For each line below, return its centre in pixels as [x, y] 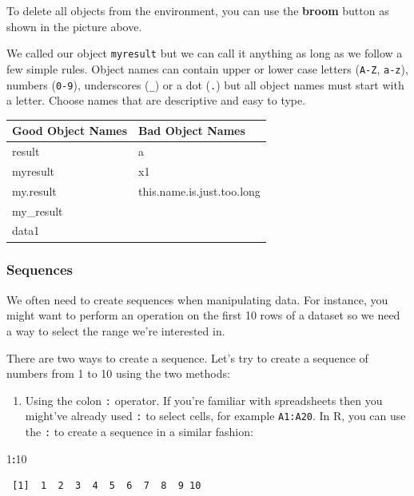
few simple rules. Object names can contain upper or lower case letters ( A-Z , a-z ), [207, 68]
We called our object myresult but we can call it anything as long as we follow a [205, 53]
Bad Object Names [192, 131]
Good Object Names [70, 131]
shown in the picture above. [74, 26]
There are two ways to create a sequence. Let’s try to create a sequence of [187, 357]
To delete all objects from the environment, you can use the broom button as [198, 10]
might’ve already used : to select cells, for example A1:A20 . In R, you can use [215, 416]
